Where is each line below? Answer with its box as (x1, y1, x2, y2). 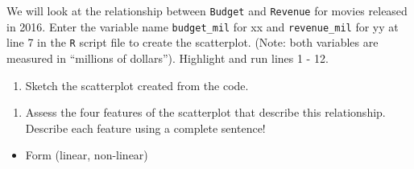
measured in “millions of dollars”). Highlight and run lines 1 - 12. (6, 49, 329, 66)
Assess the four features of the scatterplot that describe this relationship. (25, 104, 386, 121)
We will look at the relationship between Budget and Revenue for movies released (6, 2, 408, 19)
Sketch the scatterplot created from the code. (25, 76, 249, 93)
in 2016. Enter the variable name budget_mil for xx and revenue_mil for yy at (6, 18, 399, 35)
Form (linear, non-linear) (25, 146, 148, 163)
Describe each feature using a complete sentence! (25, 119, 266, 136)
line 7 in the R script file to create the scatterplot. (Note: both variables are (6, 34, 379, 51)
